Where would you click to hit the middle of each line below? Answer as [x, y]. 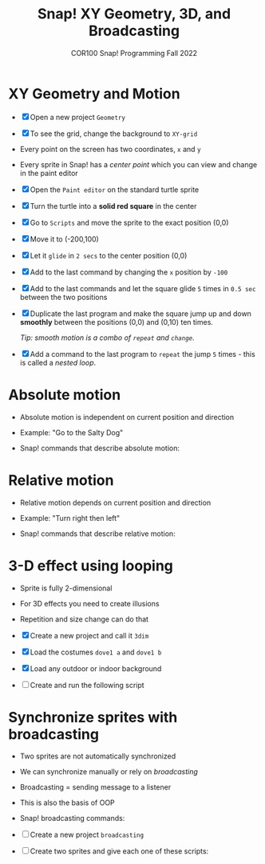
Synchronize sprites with [93, 717]
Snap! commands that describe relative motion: [97, 534]
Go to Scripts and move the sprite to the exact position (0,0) [129, 222]
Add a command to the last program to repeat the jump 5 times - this [142, 354]
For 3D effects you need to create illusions [89, 603]
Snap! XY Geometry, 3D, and [134, 14]
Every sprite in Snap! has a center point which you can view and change [138, 164]
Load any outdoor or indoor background [96, 668]
